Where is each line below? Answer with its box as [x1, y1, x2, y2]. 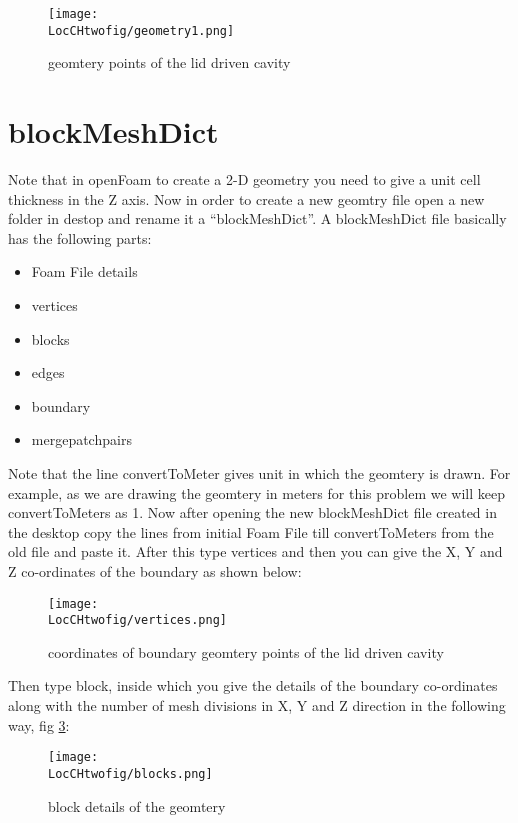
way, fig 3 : [8, 714, 70, 735]
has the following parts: [8, 227, 152, 248]
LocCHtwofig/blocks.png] [48, 766, 213, 781]
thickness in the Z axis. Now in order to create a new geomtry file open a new [8, 188, 485, 209]
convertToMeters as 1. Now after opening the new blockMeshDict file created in [8, 502, 497, 523]
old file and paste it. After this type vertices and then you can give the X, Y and [8, 541, 503, 562]
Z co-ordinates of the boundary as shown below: [8, 560, 302, 581]
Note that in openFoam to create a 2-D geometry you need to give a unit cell [8, 169, 481, 190]
